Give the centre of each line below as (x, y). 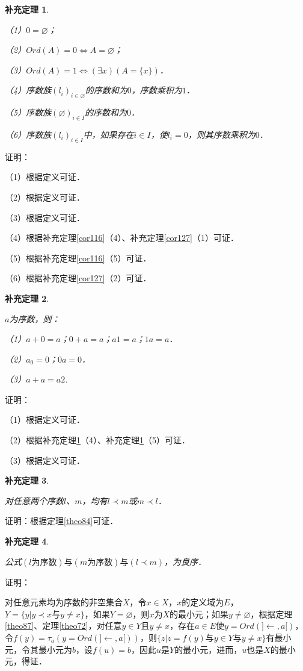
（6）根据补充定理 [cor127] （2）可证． (78, 278)
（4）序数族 (28, 90)
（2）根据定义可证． (45, 197)
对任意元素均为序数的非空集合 (64, 602)
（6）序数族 (28, 134)
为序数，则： (35, 318)
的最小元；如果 (199, 613)
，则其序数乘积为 (222, 134)
